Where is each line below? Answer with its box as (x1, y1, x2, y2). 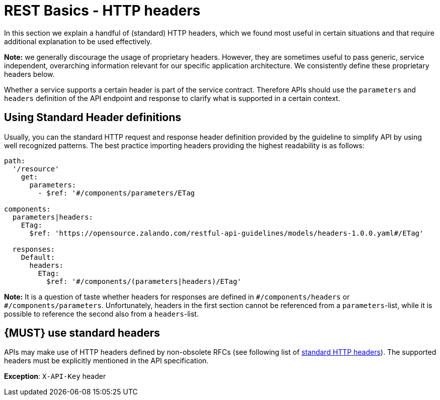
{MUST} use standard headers (4, 327, 160, 340)
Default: (21, 253, 55, 261)
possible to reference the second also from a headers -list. (4, 309, 199, 318)
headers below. (4, 69, 55, 78)
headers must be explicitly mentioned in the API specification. (4, 356, 209, 365)
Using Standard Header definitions (4, 111, 182, 124)
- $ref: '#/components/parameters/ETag (38, 188, 195, 197)
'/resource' (12, 164, 59, 173)
